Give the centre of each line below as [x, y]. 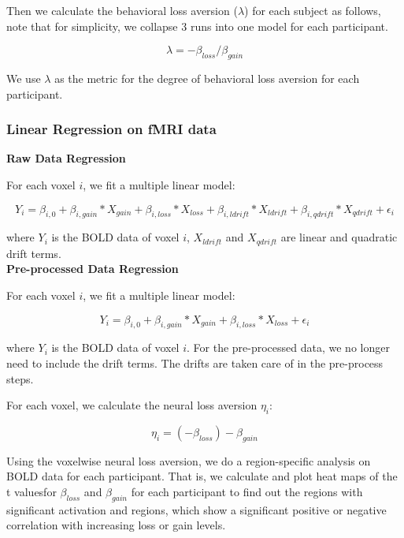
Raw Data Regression [66, 158]
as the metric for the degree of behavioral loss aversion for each [207, 78]
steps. [20, 378]
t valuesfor [32, 491]
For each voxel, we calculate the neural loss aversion [132, 405]
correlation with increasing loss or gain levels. [116, 525]
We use [24, 78]
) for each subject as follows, [313, 10]
